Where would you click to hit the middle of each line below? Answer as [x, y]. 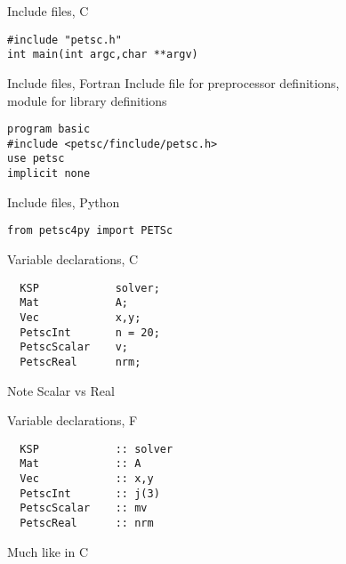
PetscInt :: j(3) [90, 493]
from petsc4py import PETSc [90, 231]
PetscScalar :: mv [84, 508]
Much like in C [48, 551]
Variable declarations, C [73, 258]
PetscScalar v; [74, 347]
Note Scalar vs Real [61, 390]
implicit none [49, 174]
